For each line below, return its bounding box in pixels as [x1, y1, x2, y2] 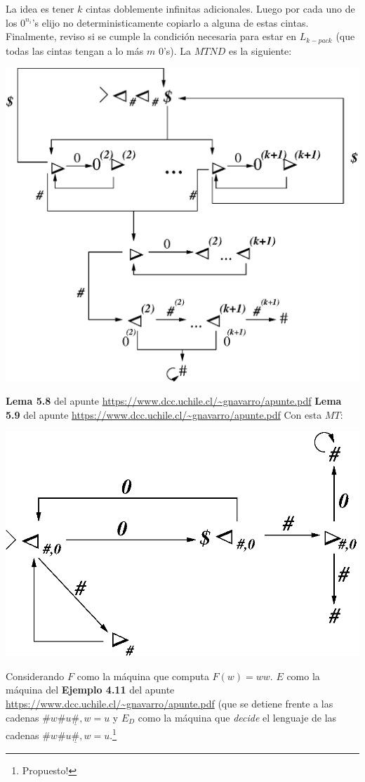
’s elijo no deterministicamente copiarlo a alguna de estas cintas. [32, 15, 309, 30]
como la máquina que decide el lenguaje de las [138, 710, 337, 724]
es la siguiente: [229, 43, 292, 58]
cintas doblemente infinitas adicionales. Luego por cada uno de [86, 1, 355, 15]
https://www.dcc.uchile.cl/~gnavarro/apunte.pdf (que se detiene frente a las [6, 696, 333, 711]
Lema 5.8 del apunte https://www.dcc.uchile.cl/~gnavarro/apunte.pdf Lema [6, 393, 342, 408]
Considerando [6, 668, 65, 683]
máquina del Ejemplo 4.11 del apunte [6, 682, 175, 697]
